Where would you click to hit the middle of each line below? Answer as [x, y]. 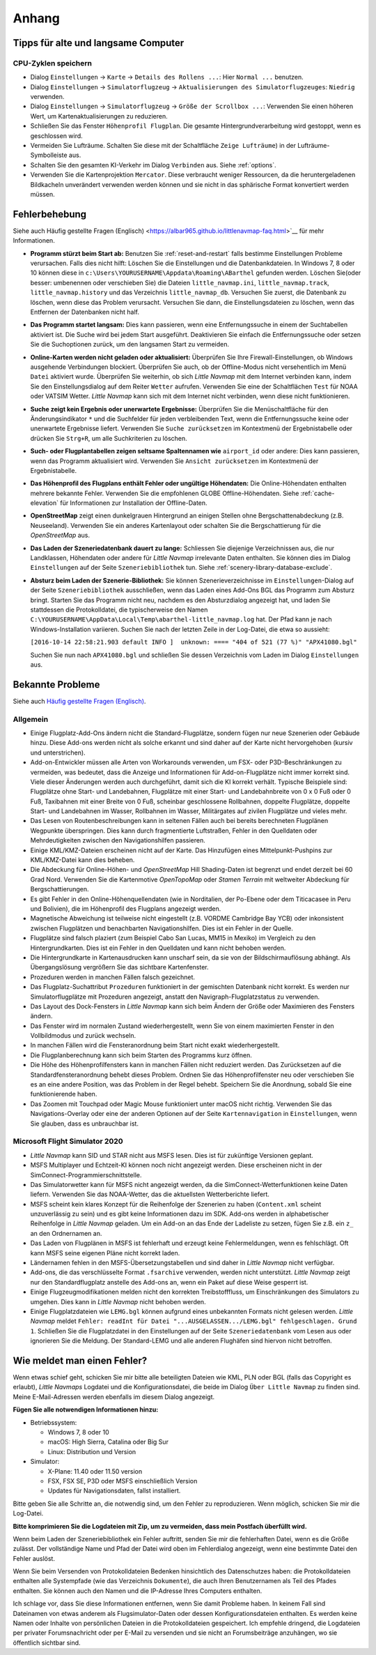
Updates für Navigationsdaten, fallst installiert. [114, 1491]
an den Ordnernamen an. [66, 1233]
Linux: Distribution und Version [92, 1451]
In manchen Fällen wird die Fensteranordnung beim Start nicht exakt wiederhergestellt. [155, 1045]
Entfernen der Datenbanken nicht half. [85, 312]
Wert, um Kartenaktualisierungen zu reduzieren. [99, 116]
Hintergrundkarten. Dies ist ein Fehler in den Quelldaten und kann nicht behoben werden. [158, 948]
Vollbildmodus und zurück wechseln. [83, 1036]
